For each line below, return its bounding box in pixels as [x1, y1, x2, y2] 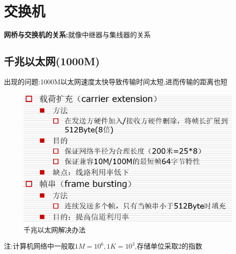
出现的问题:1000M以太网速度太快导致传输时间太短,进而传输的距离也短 [4, 76, 228, 86]
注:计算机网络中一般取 [4, 241, 75, 251]
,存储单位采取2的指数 [135, 241, 203, 251]
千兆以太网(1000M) [4, 53, 100, 69]
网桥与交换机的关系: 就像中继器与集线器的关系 [4, 29, 151, 40]
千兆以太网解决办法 [24, 224, 86, 234]
